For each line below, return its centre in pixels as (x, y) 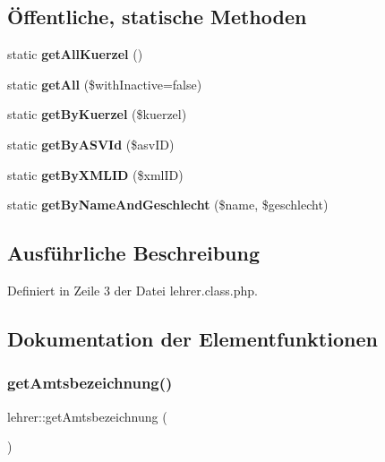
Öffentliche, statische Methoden (157, 17)
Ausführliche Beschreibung (133, 253)
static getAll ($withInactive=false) (105, 84)
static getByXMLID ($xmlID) (95, 174)
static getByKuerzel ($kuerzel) (97, 114)
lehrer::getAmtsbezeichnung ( (87, 416)
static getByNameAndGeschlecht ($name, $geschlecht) (168, 205)
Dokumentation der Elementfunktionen (192, 338)
